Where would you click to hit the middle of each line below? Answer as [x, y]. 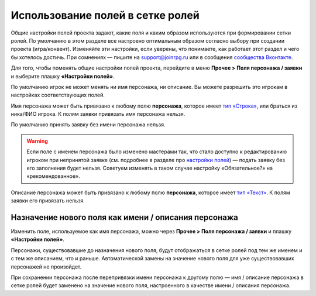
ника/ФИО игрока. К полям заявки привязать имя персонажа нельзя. [98, 114]
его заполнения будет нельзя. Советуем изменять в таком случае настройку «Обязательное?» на [150, 168]
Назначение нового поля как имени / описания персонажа [124, 217]
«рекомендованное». [53, 176]
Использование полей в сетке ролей [105, 15]
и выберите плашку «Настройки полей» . [63, 76]
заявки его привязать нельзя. [48, 201]
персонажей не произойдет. [46, 267]
